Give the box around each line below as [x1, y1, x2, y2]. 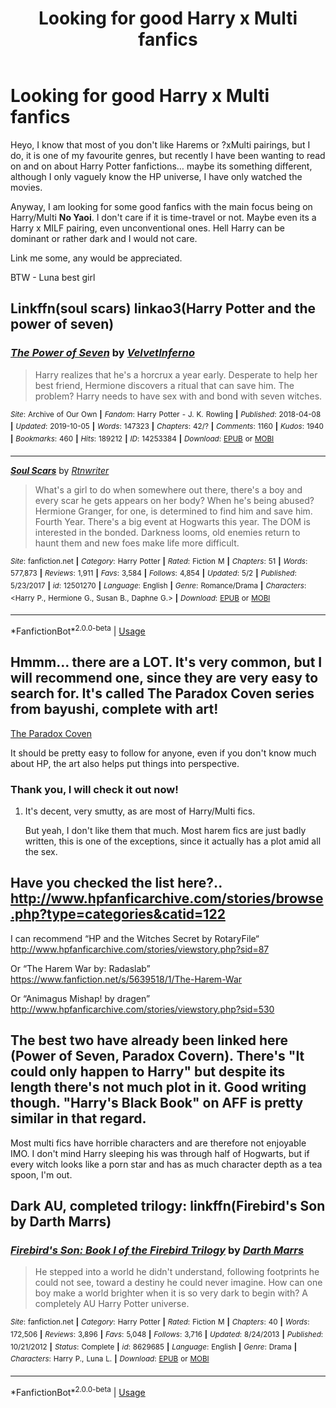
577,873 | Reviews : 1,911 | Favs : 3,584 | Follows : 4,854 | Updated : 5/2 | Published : [10, 568, 297, 579]
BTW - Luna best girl [10, 271, 96, 283]
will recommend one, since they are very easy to [10, 670, 319, 687]
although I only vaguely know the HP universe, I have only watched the [10, 170, 303, 182]
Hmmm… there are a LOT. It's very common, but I [10, 654, 323, 671]
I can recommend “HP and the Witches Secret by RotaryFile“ [10, 932, 260, 944]
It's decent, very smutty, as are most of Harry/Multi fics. [24, 805, 256, 817]
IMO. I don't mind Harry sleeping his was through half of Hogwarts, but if [10, 1147, 310, 1159]
